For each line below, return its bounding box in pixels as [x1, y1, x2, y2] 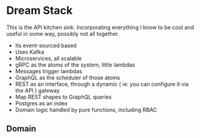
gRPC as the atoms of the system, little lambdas [15, 61, 136, 68]
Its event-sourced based [15, 42, 77, 49]
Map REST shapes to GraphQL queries [15, 93, 112, 100]
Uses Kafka [15, 48, 44, 55]
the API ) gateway [15, 87, 60, 94]
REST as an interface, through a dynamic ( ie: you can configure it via [15, 80, 189, 88]
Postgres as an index [15, 99, 68, 107]
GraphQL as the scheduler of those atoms [15, 74, 120, 81]
